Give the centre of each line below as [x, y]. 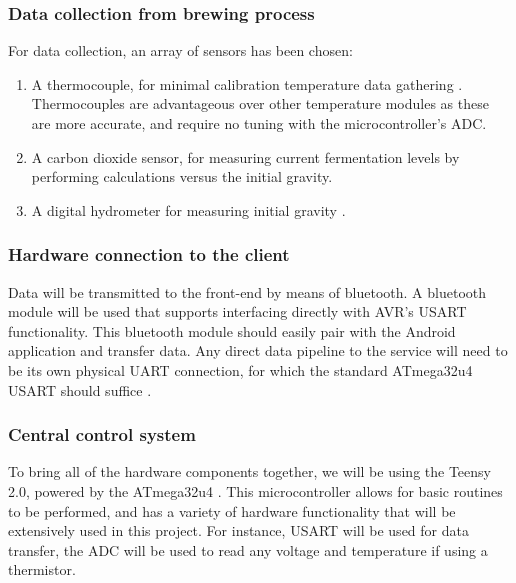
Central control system [102, 434]
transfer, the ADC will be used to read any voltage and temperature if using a [248, 549]
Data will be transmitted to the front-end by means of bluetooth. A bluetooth [247, 291]
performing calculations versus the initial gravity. [182, 176]
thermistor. [42, 569]
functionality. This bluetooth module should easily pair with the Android [232, 330]
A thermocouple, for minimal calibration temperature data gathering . [247, 83]
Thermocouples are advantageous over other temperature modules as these [260, 103]
